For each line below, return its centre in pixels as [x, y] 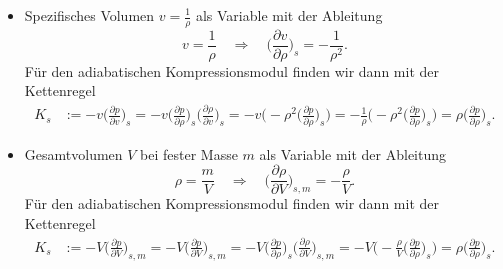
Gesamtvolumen [73, 153]
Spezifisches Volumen [89, 15]
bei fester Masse [189, 153]
